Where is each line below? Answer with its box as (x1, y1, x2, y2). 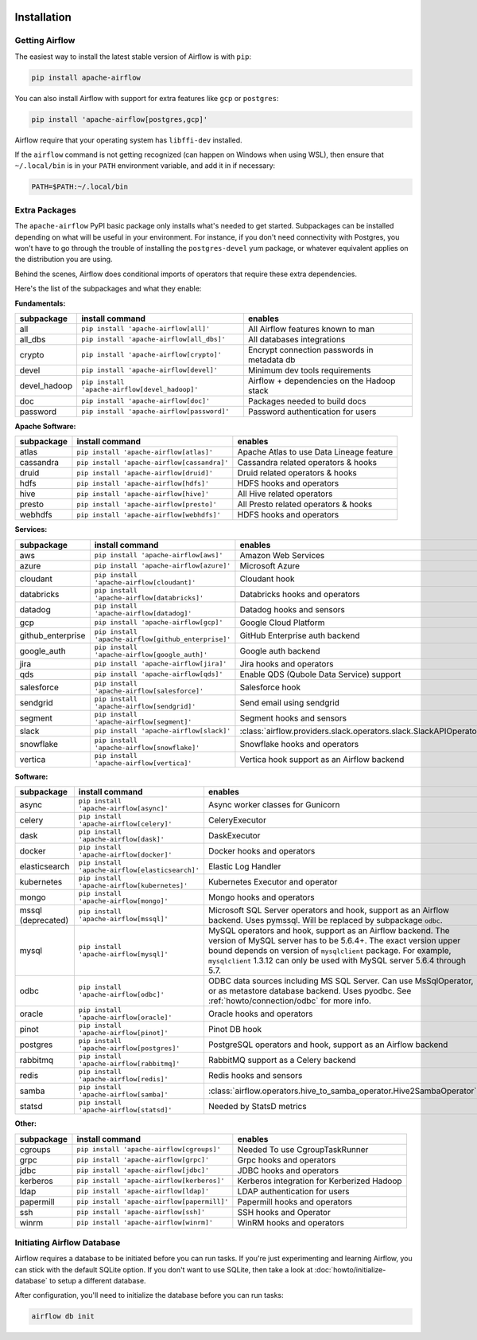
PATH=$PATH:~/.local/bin (31, 182, 129, 191)
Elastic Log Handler (207, 861, 281, 872)
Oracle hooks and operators (207, 1008, 313, 1019)
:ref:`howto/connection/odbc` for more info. (207, 995, 371, 1006)
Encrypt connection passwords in (247, 344, 374, 355)
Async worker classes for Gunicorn (207, 799, 340, 811)
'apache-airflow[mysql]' (78, 950, 169, 959)
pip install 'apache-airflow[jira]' (94, 659, 227, 668)
